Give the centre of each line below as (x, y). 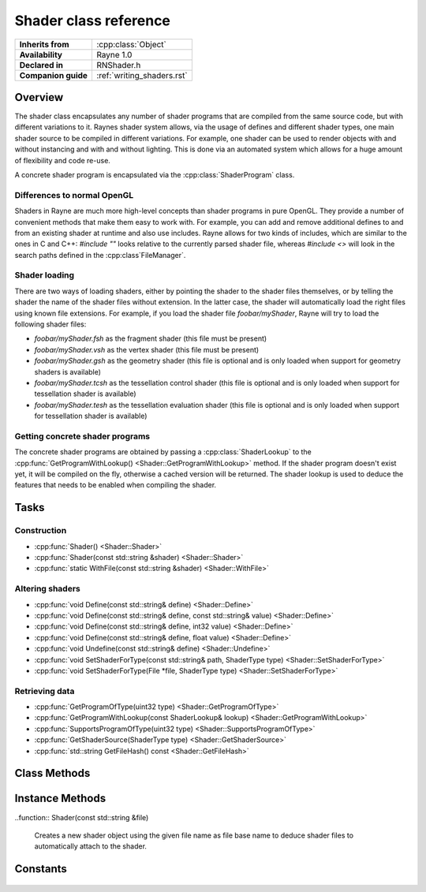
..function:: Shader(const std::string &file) (82, 817)
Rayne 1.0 (114, 54)
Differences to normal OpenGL (74, 195)
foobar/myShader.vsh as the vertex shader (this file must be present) (147, 349)
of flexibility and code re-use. (62, 160)
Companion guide (54, 75)
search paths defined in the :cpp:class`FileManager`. (100, 255)
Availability (41, 54)
